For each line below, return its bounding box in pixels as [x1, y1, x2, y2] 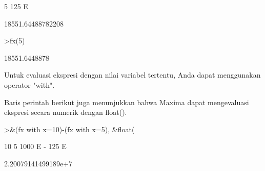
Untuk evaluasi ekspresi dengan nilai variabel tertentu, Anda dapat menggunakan [4, 69, 261, 80]
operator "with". [4, 79, 55, 90]
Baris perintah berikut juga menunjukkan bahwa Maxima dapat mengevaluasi [4, 96, 249, 107]
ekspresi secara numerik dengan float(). [4, 107, 127, 117]
